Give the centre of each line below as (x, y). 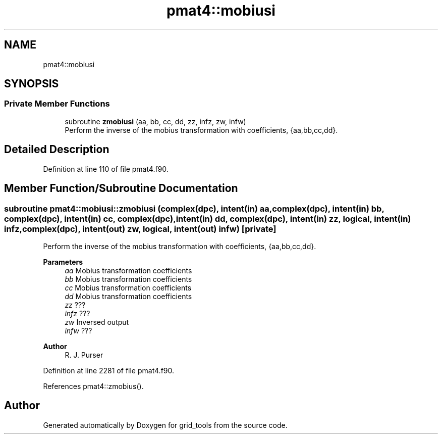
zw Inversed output (97, 322)
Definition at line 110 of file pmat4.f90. (106, 169)
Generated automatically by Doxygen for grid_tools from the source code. (165, 425)
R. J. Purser (84, 355)
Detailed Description (57, 150)
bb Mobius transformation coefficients (128, 279)
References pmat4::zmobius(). (93, 386)
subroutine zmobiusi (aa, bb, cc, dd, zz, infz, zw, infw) (155, 121)
